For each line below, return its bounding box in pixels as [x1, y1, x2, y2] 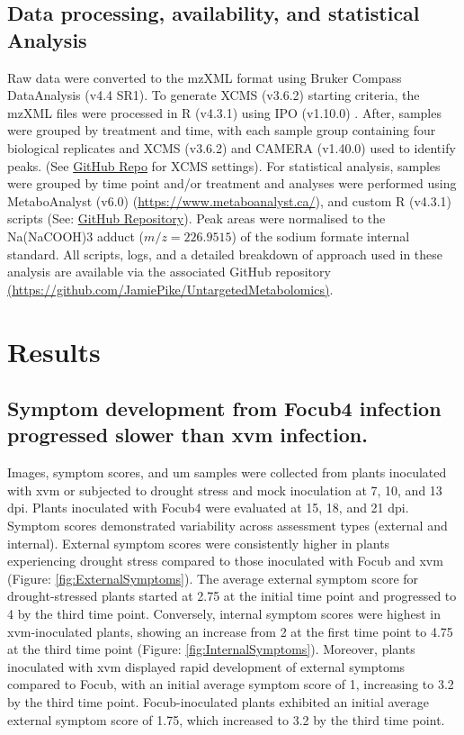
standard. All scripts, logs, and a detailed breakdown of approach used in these [7, 244, 443, 263]
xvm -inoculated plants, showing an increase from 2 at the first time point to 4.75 [7, 622, 453, 640]
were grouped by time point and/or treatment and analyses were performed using [7, 174, 457, 193]
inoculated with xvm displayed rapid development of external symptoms [7, 657, 406, 676]
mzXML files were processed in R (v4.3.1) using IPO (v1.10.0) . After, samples [7, 103, 442, 122]
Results [7, 332, 101, 369]
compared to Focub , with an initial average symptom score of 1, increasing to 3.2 [7, 675, 454, 694]
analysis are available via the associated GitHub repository [7, 262, 331, 281]
